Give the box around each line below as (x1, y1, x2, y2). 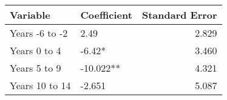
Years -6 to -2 (10, 26, 68, 40)
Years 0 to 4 (10, 43, 61, 57)
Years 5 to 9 (10, 61, 61, 75)
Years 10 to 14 (10, 78, 71, 92)
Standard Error (141, 8, 217, 22)
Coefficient (80, 8, 132, 22)
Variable (10, 8, 50, 22)
